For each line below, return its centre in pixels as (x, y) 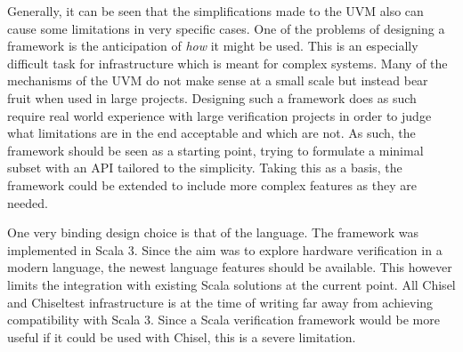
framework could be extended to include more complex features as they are (212, 184)
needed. (28, 202)
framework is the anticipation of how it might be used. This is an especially (213, 46)
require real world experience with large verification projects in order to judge (219, 115)
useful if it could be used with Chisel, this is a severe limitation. (182, 336)
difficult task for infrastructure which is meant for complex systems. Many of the (227, 63)
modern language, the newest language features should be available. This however (230, 267)
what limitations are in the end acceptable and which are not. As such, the (211, 133)
